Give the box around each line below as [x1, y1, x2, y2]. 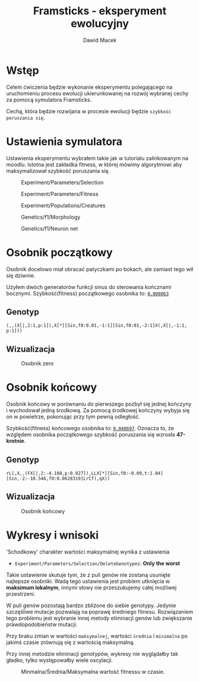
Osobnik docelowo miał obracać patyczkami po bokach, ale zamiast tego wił [6, 265, 193, 272]
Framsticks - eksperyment [33, 4, 167, 18]
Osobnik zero [21, 360, 54, 367]
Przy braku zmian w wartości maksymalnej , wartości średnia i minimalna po [6, 632, 188, 639]
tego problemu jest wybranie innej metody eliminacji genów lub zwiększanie [6, 614, 192, 621]
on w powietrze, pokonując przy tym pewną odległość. [6, 413, 141, 421]
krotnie [6, 437, 25, 444]
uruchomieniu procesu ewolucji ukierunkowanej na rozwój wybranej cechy [6, 89, 189, 97]
